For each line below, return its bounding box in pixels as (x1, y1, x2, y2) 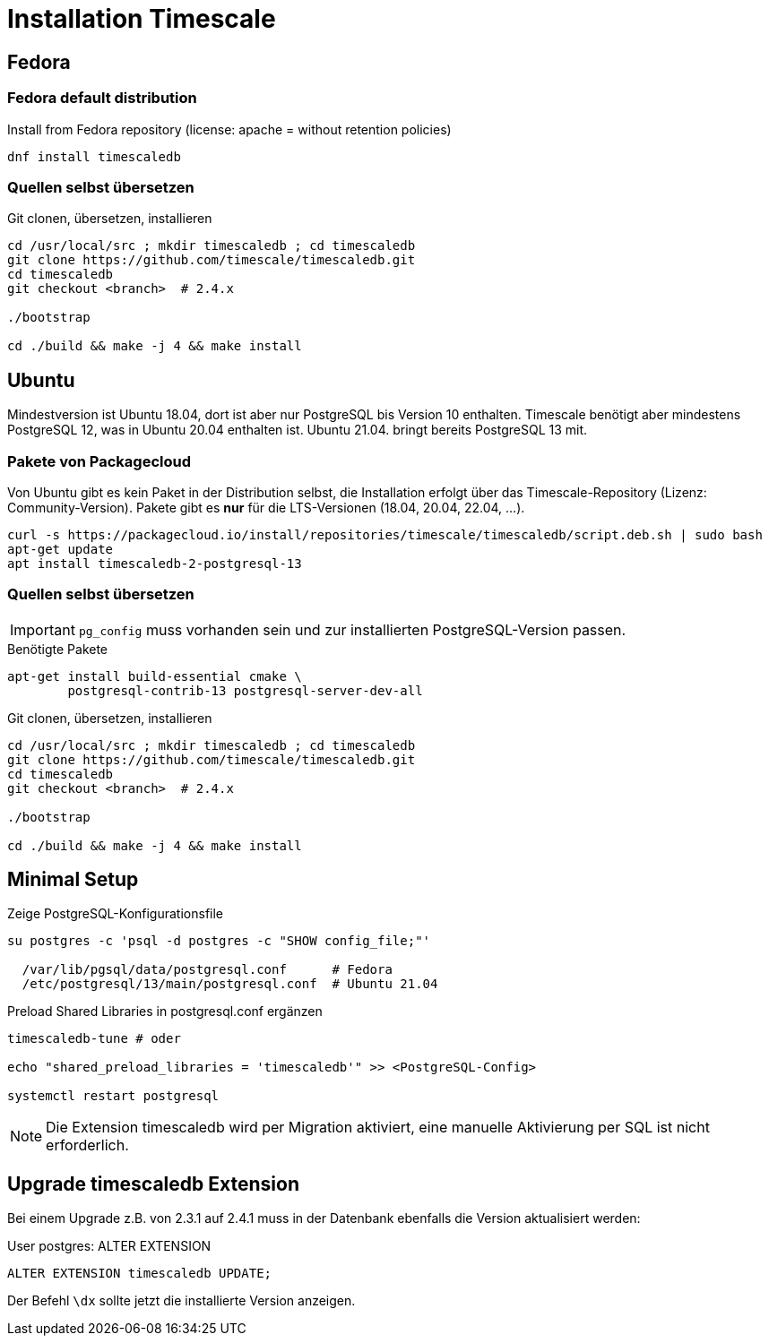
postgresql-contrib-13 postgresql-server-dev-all (67, 683, 423, 698)
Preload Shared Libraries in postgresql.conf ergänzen (7, 1003, 323, 1020)
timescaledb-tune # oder (7, 1031, 181, 1046)
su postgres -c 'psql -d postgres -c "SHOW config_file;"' (7, 934, 431, 949)
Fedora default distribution (7, 89, 197, 108)
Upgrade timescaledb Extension (7, 1172, 299, 1195)
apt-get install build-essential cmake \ (7, 668, 302, 684)
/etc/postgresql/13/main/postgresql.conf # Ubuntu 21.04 (22, 977, 438, 992)
